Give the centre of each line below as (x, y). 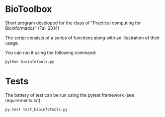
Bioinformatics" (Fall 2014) (32, 28)
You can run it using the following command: (51, 53)
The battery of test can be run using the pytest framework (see (70, 95)
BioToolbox (29, 9)
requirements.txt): (24, 100)
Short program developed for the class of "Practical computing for (73, 23)
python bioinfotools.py (30, 61)
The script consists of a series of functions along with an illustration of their (82, 38)
